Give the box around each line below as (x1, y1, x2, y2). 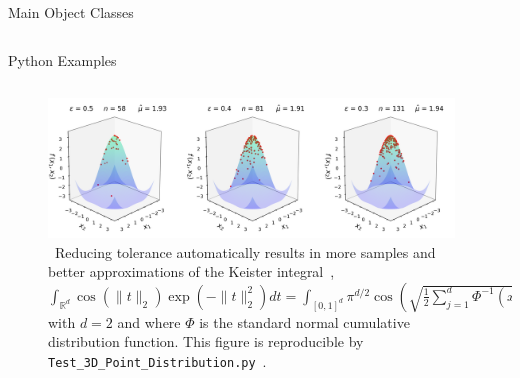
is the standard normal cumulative (199, 311, 410, 332)
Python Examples (8, 49, 117, 70)
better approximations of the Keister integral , (48, 261, 335, 282)
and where (117, 311, 181, 332)
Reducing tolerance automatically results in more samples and (54, 241, 436, 262)
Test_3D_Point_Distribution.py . (48, 351, 267, 372)
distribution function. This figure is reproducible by (48, 331, 364, 352)
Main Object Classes (8, 2, 134, 22)
